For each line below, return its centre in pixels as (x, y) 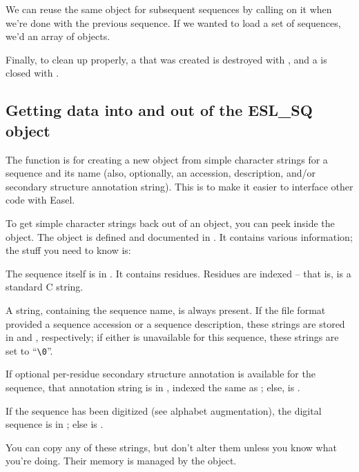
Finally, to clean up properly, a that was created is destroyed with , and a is (166, 59)
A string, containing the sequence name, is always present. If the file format (166, 309)
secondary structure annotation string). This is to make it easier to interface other (179, 186)
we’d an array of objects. (58, 36)
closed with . (32, 73)
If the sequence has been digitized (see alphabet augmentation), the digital (164, 410)
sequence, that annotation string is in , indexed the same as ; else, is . (153, 387)
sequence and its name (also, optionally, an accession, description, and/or (161, 173)
